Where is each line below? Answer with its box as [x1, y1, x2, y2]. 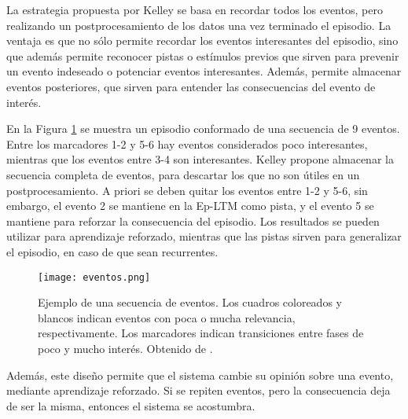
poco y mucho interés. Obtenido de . [38, 340, 213, 356]
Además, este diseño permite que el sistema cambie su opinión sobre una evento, [6, 366, 394, 383]
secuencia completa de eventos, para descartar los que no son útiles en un [6, 166, 360, 182]
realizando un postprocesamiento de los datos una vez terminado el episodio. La [6, 17, 391, 33]
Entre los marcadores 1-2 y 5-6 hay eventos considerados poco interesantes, [6, 135, 368, 152]
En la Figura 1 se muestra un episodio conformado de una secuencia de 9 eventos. [6, 120, 400, 137]
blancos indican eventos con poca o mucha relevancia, [38, 309, 296, 325]
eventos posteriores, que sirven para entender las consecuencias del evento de [6, 78, 376, 94]
